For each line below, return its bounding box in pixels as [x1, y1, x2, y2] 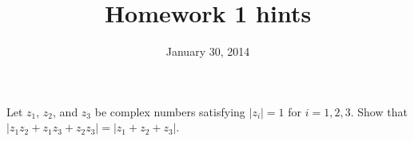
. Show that [350, 103, 408, 119]
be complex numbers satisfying [94, 103, 245, 119]
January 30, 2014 [165, 43, 250, 60]
